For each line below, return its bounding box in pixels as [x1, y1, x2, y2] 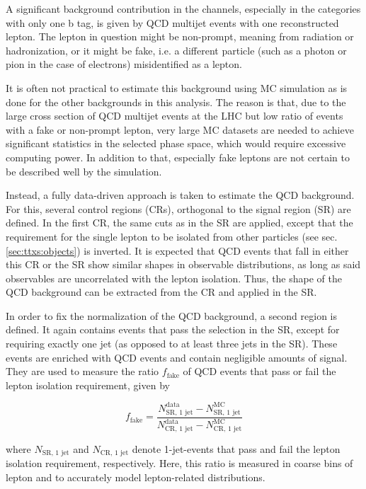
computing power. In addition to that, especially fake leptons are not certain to [6, 149, 350, 164]
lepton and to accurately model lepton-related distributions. [6, 469, 265, 484]
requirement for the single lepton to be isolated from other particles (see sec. [6, 229, 338, 243]
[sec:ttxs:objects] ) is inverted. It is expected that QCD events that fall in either [6, 243, 349, 258]
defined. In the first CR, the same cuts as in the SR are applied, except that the [6, 215, 353, 230]
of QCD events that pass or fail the [183, 364, 336, 379]
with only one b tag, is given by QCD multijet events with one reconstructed [6, 15, 339, 30]
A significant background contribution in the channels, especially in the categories [6, 1, 361, 16]
